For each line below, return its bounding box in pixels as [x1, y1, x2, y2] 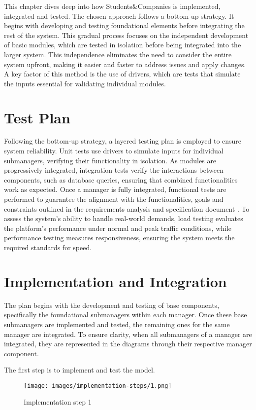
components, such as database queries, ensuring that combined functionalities [4, 174, 238, 185]
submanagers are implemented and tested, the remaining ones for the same [4, 319, 230, 329]
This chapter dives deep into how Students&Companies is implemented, [4, 1, 221, 11]
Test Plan [4, 107, 70, 127]
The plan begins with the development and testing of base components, [4, 299, 220, 310]
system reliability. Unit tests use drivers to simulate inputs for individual [4, 146, 224, 156]
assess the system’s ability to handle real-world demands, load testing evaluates [4, 213, 243, 224]
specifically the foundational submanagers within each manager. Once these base [4, 309, 247, 320]
